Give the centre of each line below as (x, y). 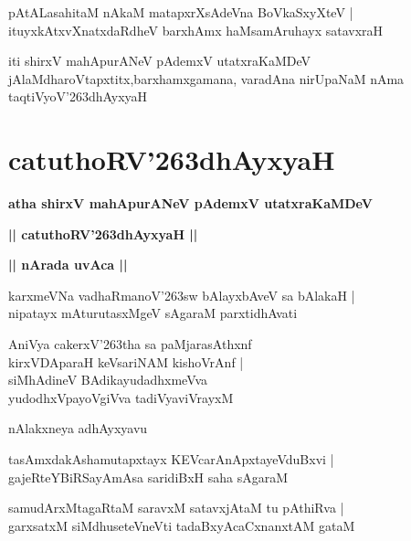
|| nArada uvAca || (68, 265)
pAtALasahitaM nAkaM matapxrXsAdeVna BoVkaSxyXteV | (181, 12)
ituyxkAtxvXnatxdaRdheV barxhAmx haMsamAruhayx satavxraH (196, 30)
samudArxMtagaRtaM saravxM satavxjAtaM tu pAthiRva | (176, 508)
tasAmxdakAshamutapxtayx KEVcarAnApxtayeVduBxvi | (171, 459)
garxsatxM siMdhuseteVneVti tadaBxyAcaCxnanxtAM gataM (182, 525)
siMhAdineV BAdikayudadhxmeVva (108, 380)
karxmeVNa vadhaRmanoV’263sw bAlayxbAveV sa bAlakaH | (182, 295)
